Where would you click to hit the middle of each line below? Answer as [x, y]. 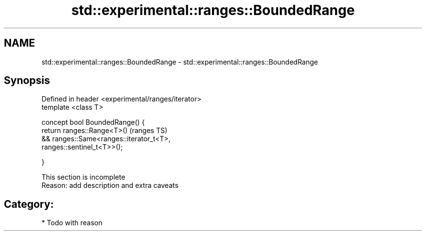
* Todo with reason [72, 223]
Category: [29, 204]
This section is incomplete [83, 177]
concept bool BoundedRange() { [93, 122]
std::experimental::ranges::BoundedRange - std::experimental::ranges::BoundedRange [180, 62]
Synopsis [27, 81]
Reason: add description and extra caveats [110, 185]
